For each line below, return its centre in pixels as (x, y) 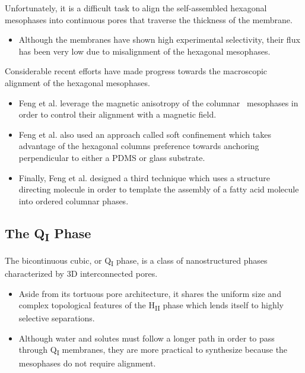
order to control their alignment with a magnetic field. (117, 114)
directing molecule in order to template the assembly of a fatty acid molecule (159, 189)
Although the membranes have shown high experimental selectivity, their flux (159, 39)
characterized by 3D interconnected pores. (81, 273)
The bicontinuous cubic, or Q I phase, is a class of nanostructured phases (136, 261)
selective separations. (57, 318)
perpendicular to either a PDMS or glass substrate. (112, 157)
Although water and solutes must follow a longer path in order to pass (147, 338)
